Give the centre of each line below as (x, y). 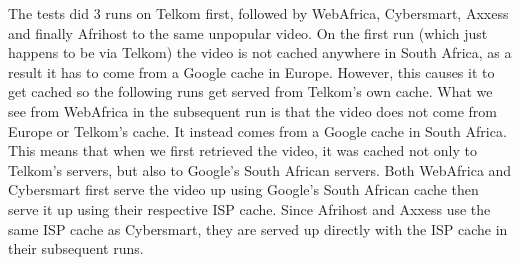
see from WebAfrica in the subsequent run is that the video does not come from (252, 110)
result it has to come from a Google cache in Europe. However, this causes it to (251, 71)
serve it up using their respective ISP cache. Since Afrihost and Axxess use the (249, 208)
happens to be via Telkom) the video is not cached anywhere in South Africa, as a (260, 52)
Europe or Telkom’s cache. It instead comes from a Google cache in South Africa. (257, 130)
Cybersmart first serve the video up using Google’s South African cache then (243, 189)
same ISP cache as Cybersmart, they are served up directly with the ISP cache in (258, 228)
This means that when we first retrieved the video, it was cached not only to (242, 150)
